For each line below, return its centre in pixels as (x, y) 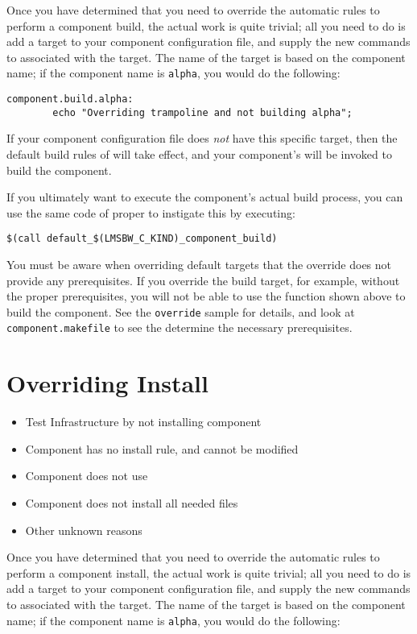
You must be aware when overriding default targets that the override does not (199, 264)
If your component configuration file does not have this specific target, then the (202, 138)
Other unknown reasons (84, 530)
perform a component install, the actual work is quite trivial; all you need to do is (209, 572)
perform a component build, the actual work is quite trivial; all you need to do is (206, 25)
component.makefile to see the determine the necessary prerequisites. (180, 327)
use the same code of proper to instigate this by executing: (151, 212)
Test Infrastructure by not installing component (143, 422)
